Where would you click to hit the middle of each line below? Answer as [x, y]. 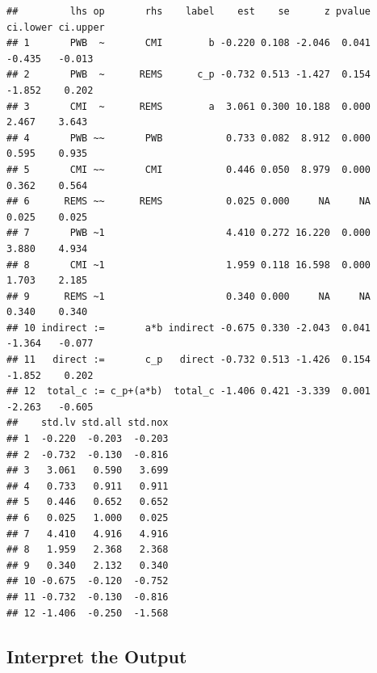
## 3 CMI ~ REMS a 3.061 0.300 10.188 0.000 [189, 106]
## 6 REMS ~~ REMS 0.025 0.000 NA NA [189, 202]
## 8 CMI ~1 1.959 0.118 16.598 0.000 [189, 265]
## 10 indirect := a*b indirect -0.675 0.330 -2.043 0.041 [189, 328]
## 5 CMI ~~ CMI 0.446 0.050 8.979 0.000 [189, 169]
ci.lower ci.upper [56, 27]
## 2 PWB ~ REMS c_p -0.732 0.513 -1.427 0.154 [189, 75]
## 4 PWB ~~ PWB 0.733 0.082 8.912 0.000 [189, 138]
